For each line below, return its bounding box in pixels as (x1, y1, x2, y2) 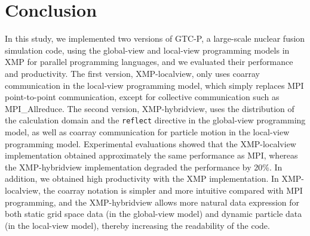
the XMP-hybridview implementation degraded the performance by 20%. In (5, 160, 283, 173)
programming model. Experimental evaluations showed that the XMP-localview (5, 137, 296, 150)
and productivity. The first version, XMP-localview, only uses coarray (5, 67, 260, 79)
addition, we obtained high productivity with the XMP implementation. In (5, 172, 279, 185)
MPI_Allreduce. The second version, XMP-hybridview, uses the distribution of (5, 102, 294, 114)
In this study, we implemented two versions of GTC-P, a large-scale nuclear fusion (5, 32, 305, 45)
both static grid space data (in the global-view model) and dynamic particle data (5, 207, 302, 220)
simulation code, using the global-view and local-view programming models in (5, 44, 290, 56)
